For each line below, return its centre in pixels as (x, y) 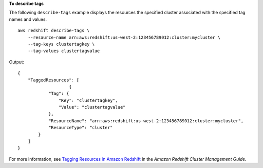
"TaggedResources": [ (54, 80)
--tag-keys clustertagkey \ (61, 44)
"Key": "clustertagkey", (88, 100)
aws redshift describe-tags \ (54, 31)
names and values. (28, 19)
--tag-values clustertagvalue (64, 51)
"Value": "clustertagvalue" (92, 107)
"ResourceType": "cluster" (81, 128)
